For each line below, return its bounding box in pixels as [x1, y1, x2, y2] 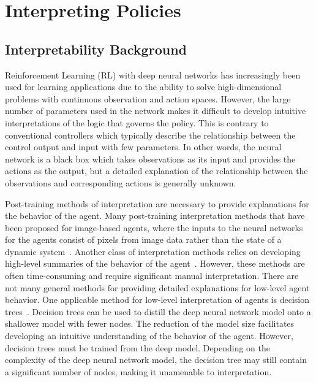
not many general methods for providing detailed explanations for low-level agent [5, 281, 310, 294]
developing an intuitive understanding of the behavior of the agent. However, [5, 329, 293, 342]
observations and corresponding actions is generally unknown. [5, 176, 236, 189]
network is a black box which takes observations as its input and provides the [5, 152, 296, 165]
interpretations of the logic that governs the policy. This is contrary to [5, 116, 269, 129]
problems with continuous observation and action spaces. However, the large [5, 92, 291, 105]
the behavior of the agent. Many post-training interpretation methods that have [5, 209, 305, 222]
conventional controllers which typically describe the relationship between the [5, 128, 296, 141]
